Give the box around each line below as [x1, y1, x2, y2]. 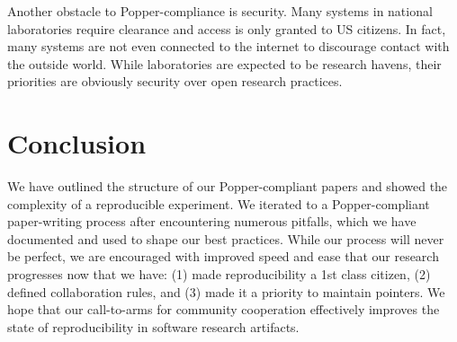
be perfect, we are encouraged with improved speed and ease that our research [7, 247, 439, 266]
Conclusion [7, 125, 147, 162]
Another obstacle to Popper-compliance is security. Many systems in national [7, 2, 433, 20]
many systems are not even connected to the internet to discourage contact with [7, 37, 450, 56]
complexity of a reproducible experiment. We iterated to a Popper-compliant [7, 194, 430, 213]
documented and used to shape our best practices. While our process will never [7, 229, 444, 248]
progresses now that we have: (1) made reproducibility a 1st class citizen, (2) [7, 265, 431, 284]
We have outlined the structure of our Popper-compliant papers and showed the [7, 177, 448, 196]
